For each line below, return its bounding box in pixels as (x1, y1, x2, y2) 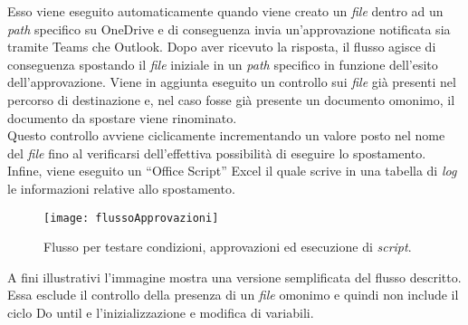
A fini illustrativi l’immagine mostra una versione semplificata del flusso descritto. (7, 267, 462, 286)
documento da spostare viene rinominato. (7, 108, 237, 127)
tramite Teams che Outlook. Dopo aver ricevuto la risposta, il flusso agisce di (7, 37, 436, 56)
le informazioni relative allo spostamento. (7, 178, 235, 197)
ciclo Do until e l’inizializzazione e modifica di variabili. (7, 302, 314, 321)
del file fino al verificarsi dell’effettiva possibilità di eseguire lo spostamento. (7, 143, 426, 162)
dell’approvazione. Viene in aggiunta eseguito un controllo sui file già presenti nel (7, 72, 456, 91)
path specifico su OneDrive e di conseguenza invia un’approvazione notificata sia (7, 19, 451, 38)
